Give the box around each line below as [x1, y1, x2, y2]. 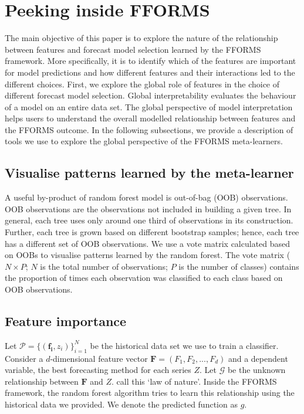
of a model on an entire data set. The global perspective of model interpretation [5, 100, 293, 113]
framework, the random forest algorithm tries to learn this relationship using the [5, 386, 295, 399]
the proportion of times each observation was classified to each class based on [5, 272, 283, 284]
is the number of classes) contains [178, 260, 299, 272]
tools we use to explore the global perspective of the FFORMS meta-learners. [5, 135, 283, 147]
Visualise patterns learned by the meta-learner [5, 164, 294, 182]
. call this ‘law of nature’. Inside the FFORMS [112, 375, 277, 387]
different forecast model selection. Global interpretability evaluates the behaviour [5, 89, 296, 101]
